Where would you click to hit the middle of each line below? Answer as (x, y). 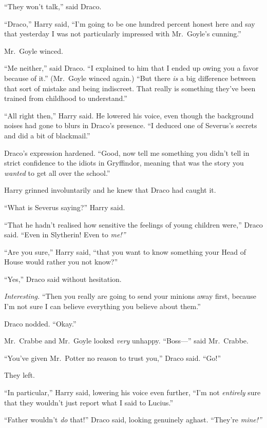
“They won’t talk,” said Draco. (53, 6)
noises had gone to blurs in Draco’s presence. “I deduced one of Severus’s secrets (131, 125)
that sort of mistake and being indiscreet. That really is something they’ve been (130, 88)
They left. (20, 375)
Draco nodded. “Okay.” (40, 323)
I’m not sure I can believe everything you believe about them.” (102, 306)
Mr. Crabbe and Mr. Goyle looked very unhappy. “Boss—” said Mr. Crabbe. (126, 341)
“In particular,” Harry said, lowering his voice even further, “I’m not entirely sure (132, 392)
